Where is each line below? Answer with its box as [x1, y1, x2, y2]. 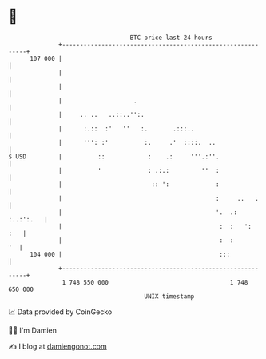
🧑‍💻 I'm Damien [8, 325, 58, 335]
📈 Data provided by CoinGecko [8, 307, 113, 317]
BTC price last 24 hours [129, 34, 213, 42]
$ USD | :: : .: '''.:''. [8, 152, 220, 161]
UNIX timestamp [144, 292, 195, 301]
